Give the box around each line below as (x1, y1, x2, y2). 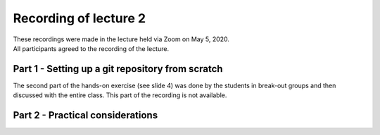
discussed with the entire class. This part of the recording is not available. (13, 91, 227, 99)
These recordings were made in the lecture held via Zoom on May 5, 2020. (13, 35, 230, 43)
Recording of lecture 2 (13, 10, 146, 26)
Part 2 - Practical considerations (13, 109, 158, 122)
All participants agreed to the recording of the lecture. (13, 44, 169, 52)
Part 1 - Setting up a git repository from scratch (13, 63, 223, 75)
